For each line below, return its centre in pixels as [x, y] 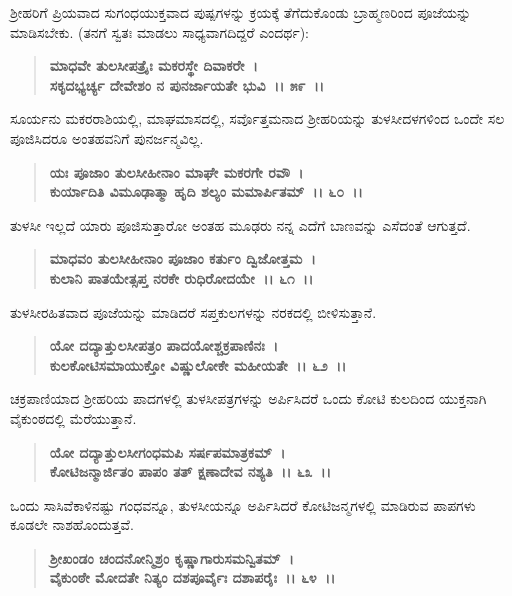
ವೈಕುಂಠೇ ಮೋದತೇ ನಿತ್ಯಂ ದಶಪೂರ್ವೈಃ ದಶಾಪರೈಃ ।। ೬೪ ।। [192, 577]
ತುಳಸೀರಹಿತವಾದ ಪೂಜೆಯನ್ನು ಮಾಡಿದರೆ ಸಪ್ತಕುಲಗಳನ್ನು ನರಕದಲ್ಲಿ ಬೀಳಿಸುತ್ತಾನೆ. [193, 311]
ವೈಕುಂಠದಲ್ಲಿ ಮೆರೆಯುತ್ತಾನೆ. [73, 417]
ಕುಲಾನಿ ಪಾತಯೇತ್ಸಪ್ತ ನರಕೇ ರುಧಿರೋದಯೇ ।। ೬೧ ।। [181, 277]
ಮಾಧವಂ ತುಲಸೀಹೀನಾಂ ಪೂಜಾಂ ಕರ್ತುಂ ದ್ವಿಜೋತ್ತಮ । [182, 258]
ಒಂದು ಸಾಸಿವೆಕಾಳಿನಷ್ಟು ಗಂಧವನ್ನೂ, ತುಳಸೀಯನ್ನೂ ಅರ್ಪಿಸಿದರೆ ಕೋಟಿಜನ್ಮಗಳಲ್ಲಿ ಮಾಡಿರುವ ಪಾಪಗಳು [243, 504]
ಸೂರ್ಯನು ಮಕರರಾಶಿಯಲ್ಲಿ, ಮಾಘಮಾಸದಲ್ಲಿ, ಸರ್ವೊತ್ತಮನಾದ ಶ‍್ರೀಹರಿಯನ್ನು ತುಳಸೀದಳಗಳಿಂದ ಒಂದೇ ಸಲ [257, 118]
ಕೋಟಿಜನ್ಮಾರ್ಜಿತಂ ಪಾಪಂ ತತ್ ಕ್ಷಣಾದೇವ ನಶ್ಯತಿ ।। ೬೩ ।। [190, 471]
